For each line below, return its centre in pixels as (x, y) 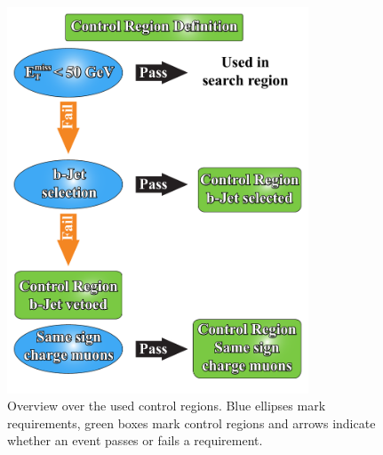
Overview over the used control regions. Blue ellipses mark (167, 406)
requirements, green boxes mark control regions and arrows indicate (191, 422)
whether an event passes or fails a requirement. (135, 440)
